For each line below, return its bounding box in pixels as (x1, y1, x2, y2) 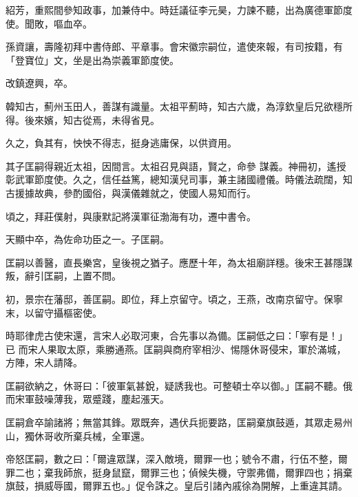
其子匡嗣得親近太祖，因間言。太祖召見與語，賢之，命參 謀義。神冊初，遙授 (6, 158, 346, 173)
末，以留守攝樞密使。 (6, 305, 102, 319)
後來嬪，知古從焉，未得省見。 (24, 112, 160, 127)
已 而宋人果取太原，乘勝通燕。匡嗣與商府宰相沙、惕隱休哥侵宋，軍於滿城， (6, 341, 346, 356)
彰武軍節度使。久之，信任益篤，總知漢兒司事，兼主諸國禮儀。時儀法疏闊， (6, 172, 343, 187)
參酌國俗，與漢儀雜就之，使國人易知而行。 (63, 185, 256, 200)
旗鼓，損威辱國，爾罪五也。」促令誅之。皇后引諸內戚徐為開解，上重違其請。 (6, 478, 348, 493)
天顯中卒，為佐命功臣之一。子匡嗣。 (6, 232, 169, 246)
